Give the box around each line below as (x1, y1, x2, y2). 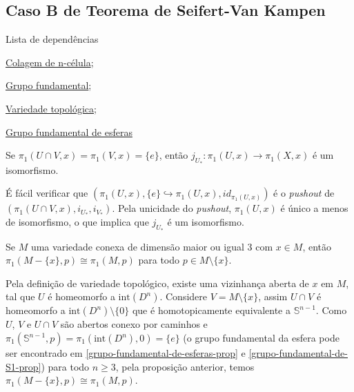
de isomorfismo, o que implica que (6, 215, 149, 229)
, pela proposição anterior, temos (115, 359, 255, 373)
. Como (315, 303, 347, 317)
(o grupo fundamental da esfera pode (183, 331, 340, 345)
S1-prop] (6, 359, 41, 373)
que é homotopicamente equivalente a (132, 303, 291, 317)
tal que (6, 289, 35, 304)
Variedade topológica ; (6, 101, 97, 115)
